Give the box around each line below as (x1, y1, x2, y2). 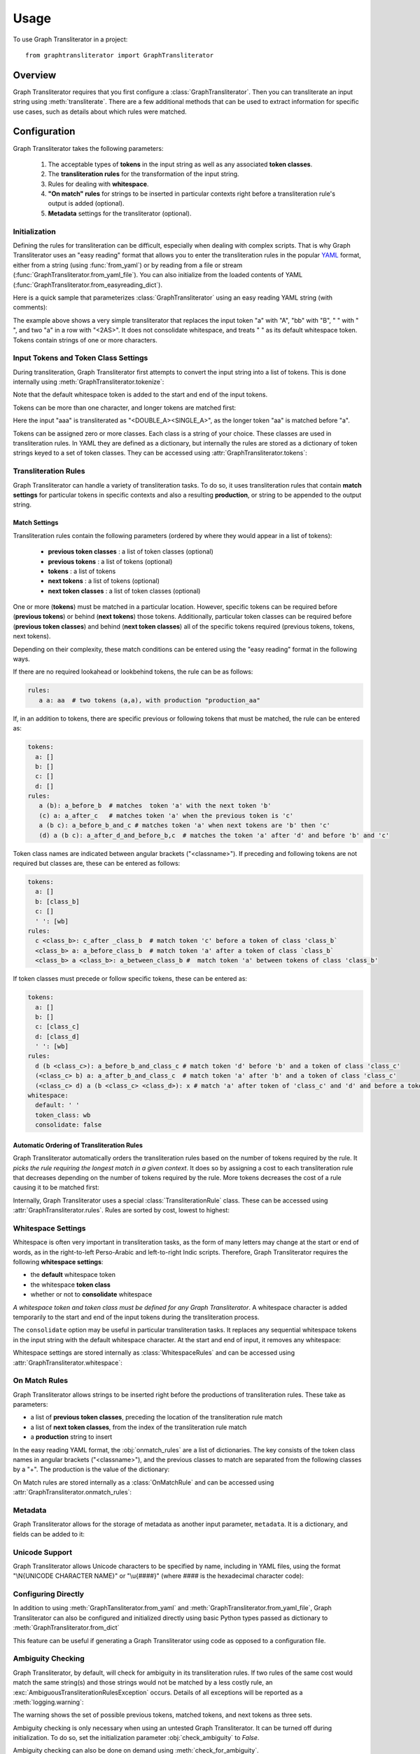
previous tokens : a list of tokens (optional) (48, 557, 173, 565)
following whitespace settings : (13, 1258, 104, 1266)
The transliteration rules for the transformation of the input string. (48, 170, 239, 178)
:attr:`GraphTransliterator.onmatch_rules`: (13, 1488, 132, 1497)
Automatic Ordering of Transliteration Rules (13, 1141, 143, 1149)
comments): (13, 303, 48, 312)
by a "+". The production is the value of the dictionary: (13, 1465, 170, 1473)
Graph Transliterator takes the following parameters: (13, 144, 164, 152)
